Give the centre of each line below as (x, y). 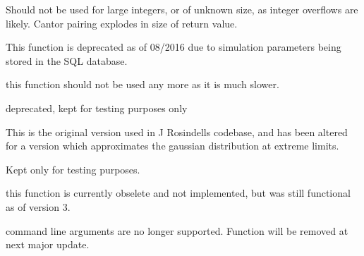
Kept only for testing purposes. (73, 169)
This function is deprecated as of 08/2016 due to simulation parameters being (174, 47)
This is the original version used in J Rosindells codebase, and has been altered (177, 132)
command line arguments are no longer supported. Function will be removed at (177, 230)
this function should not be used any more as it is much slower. (142, 84)
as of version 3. (38, 206)
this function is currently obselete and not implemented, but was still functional (178, 193)
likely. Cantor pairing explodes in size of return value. (122, 23)
